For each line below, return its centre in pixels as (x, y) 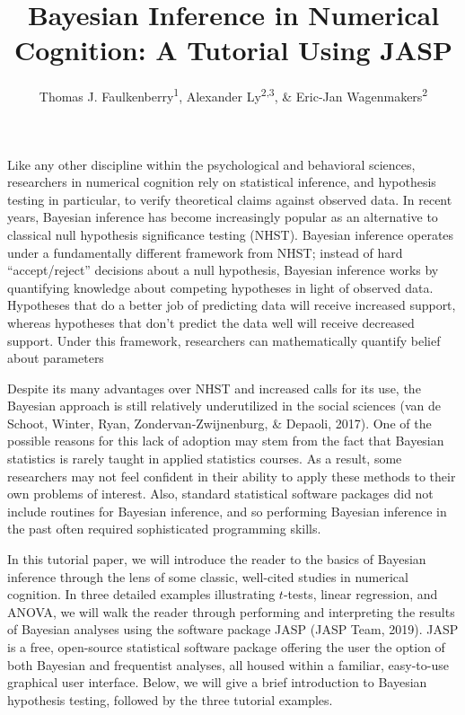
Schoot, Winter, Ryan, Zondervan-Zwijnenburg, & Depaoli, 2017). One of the (219, 423)
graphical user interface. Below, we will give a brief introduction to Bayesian (217, 682)
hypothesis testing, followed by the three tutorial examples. (170, 699)
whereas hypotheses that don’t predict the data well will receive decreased (211, 322)
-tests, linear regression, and (360, 594)
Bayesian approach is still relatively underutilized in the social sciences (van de (224, 406)
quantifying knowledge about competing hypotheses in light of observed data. (220, 287)
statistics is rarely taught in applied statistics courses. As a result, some (205, 459)
